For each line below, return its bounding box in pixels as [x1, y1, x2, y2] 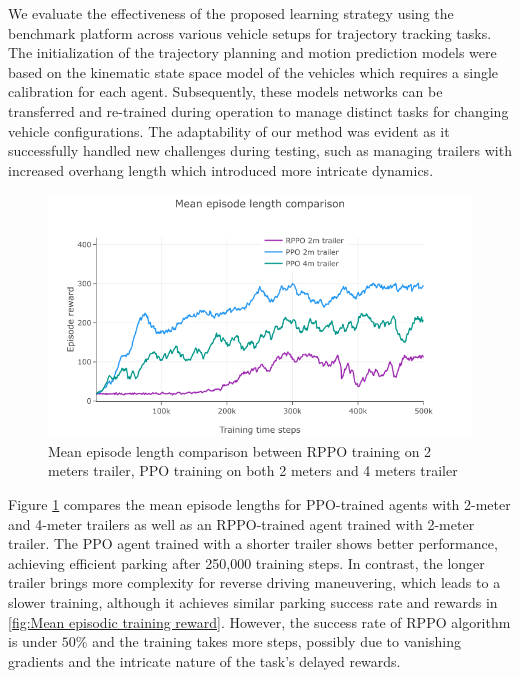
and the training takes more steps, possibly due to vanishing [92, 631, 461, 652]
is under [8, 631, 58, 652]
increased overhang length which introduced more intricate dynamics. [8, 159, 434, 180]
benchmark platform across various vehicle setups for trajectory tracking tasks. [8, 22, 492, 43]
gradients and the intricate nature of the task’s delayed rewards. [8, 650, 401, 671]
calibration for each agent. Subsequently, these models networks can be [8, 81, 443, 102]
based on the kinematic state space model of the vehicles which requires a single [8, 61, 499, 82]
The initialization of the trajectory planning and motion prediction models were [8, 42, 497, 63]
